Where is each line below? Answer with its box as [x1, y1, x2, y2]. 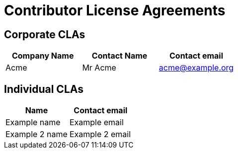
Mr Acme [82, 63, 116, 73]
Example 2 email [69, 129, 131, 140]
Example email [69, 117, 124, 128]
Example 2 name [5, 129, 68, 140]
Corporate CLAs [4, 28, 85, 41]
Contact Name [91, 51, 148, 61]
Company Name [11, 51, 74, 61]
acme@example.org [159, 63, 234, 73]
